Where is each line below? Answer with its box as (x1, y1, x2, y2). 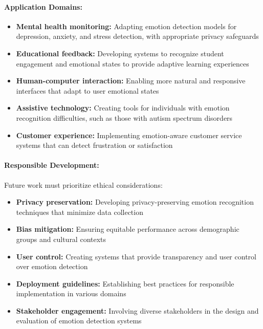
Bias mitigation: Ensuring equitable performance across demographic (16, 224, 239, 234)
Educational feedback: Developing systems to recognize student (16, 48, 224, 58)
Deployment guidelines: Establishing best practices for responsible (16, 278, 234, 289)
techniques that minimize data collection (16, 206, 143, 217)
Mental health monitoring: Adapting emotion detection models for (16, 20, 237, 31)
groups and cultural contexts (16, 233, 106, 244)
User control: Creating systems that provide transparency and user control (16, 251, 256, 261)
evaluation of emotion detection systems (16, 315, 142, 326)
